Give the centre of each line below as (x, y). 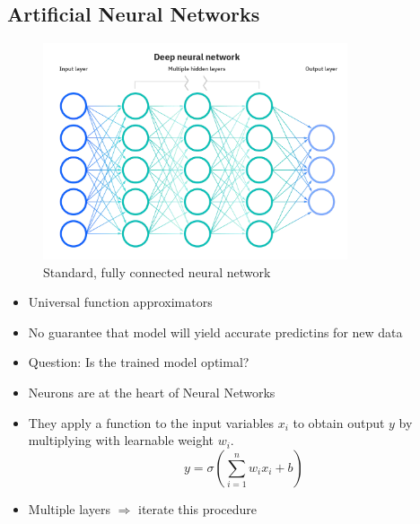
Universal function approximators (120, 302)
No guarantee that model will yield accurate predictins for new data (215, 332)
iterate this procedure (197, 508)
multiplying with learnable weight (121, 440)
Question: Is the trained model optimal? (139, 362)
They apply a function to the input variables (151, 422)
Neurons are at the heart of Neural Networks (152, 392)
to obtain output (339, 422)
